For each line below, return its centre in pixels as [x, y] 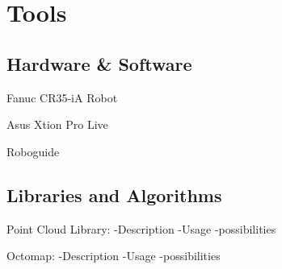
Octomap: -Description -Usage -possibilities [114, 256]
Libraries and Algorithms [114, 195]
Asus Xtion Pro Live [57, 124]
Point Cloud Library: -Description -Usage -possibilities [141, 228]
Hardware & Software [99, 63]
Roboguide [33, 151]
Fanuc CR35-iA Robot [62, 97]
